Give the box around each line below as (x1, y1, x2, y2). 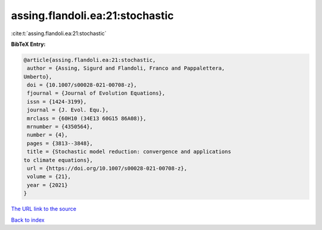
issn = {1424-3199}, (27, 98, 87, 105)
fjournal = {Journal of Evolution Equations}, (27, 90, 165, 97)
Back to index (11, 216, 45, 223)
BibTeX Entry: (11, 41, 46, 48)
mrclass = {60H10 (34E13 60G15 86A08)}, (27, 115, 147, 122)
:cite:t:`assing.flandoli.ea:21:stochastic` (11, 30, 107, 37)
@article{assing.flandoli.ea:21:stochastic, (23, 57, 156, 63)
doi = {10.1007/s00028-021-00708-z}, (27, 82, 137, 89)
